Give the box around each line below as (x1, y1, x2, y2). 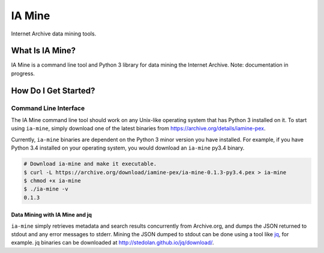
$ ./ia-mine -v (23, 186, 68, 192)
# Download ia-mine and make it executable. (23, 160, 157, 168)
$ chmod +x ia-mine (23, 177, 81, 184)
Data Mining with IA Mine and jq (11, 211, 92, 219)
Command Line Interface (11, 104, 85, 112)
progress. (11, 70, 35, 77)
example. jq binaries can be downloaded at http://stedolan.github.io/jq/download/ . (11, 239, 214, 246)
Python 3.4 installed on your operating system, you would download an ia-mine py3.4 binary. (11, 144, 245, 151)
